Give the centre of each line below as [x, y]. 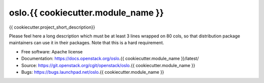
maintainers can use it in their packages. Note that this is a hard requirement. [87, 43]
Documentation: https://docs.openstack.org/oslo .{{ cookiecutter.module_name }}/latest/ [110, 59]
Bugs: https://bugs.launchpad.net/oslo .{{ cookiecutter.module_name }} [93, 72]
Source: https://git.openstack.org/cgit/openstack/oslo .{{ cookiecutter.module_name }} [108, 65]
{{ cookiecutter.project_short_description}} [52, 27]
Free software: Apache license [52, 51]
